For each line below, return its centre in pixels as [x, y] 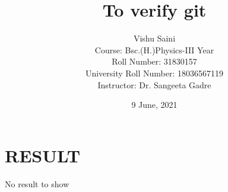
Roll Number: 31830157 [154, 61]
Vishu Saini [154, 38]
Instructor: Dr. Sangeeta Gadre [154, 84]
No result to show [37, 183]
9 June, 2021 [154, 105]
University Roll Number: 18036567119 [154, 73]
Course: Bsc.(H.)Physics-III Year [154, 49]
